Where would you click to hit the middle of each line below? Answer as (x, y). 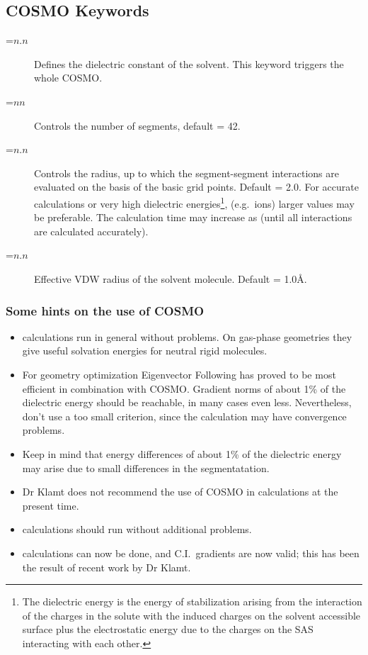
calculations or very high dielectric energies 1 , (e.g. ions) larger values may (194, 202)
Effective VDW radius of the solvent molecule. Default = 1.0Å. (171, 278)
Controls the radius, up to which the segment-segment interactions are (187, 173)
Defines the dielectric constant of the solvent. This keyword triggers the (189, 63)
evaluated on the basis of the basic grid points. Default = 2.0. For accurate (196, 187)
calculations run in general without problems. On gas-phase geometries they (187, 336)
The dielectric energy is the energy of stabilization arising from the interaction (192, 601)
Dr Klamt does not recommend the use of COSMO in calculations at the (180, 492)
